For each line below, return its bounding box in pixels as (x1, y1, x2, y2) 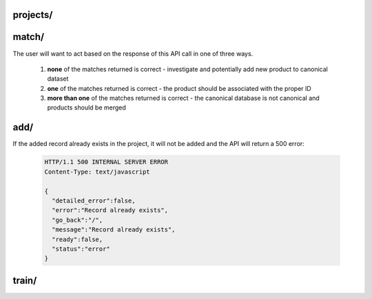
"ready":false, (52, 235, 103, 243)
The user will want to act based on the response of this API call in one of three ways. (12, 49, 254, 58)
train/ (12, 274, 37, 286)
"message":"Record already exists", (52, 226, 176, 234)
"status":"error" (52, 245, 110, 253)
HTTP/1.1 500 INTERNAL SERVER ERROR (44, 158, 169, 166)
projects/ (12, 9, 53, 21)
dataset (47, 74, 69, 83)
